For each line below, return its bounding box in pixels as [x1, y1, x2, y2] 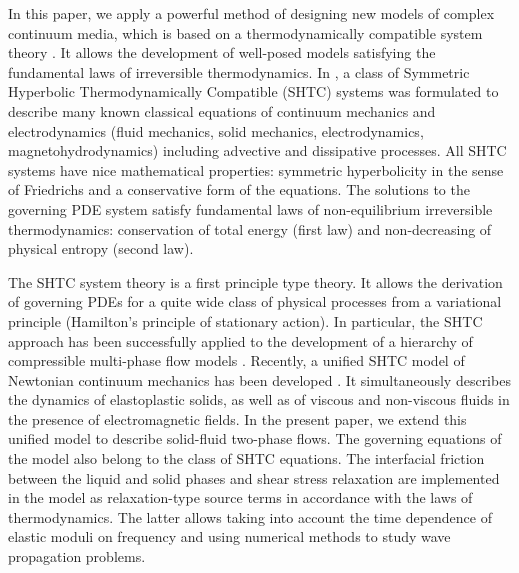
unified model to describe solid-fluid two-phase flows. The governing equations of [8, 428, 502, 449]
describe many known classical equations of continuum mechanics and [8, 100, 436, 121]
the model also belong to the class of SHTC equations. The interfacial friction [8, 448, 485, 469]
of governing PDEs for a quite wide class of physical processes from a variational [8, 291, 502, 312]
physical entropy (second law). [8, 238, 194, 259]
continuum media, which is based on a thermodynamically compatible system [8, 22, 483, 43]
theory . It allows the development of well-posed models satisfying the [8, 42, 436, 63]
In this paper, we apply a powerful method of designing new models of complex [8, 3, 495, 23]
